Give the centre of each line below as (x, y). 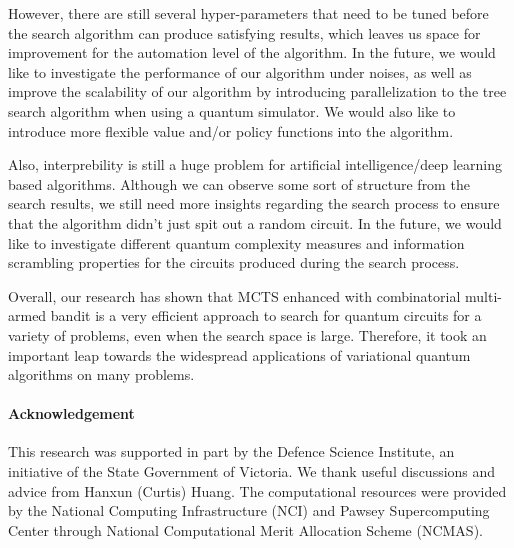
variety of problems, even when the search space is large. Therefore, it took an (247, 334)
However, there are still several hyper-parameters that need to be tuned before (248, 13)
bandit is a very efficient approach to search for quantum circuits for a (266, 315)
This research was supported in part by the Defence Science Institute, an (231, 451)
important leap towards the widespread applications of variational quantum (239, 354)
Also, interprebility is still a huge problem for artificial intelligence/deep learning (255, 164)
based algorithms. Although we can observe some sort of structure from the (239, 183)
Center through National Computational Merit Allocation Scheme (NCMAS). (245, 529)
